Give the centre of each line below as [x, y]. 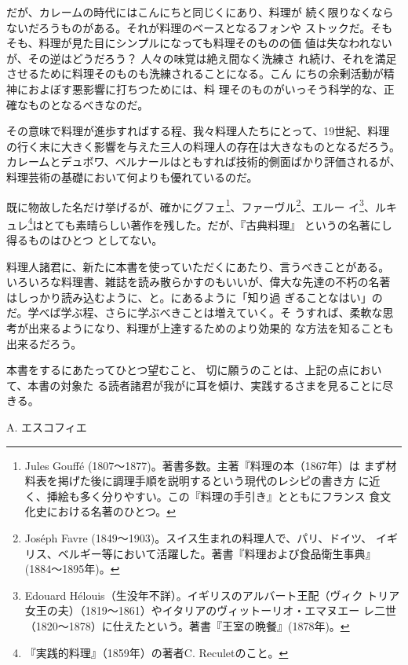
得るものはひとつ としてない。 [85, 240]
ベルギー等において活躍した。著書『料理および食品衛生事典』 [217, 553]
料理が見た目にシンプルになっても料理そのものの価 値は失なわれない [215, 43]
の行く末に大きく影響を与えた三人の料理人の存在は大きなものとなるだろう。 [203, 146]
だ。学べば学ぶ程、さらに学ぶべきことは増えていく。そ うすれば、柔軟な [195, 312]
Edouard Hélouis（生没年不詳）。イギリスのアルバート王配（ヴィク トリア [212, 595]
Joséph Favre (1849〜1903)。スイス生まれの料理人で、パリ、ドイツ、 [199, 537]
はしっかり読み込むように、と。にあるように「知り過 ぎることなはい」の [195, 297]
